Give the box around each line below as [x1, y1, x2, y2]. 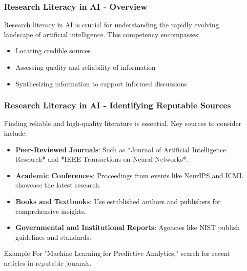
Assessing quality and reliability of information [15, 62, 156, 72]
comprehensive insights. [15, 206, 86, 216]
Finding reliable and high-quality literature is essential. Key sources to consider [4, 118, 242, 128]
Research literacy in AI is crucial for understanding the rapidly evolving [4, 20, 219, 30]
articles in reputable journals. [4, 257, 92, 268]
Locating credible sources [15, 45, 91, 56]
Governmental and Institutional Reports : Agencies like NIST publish [15, 222, 240, 232]
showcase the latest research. [15, 180, 101, 190]
